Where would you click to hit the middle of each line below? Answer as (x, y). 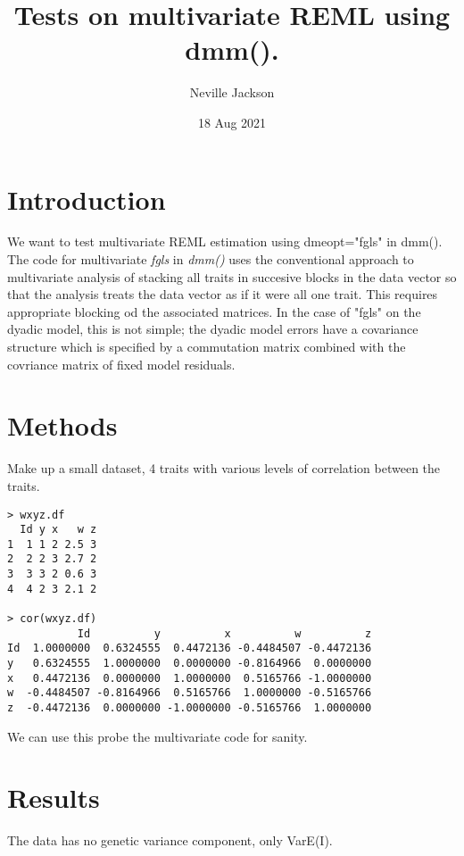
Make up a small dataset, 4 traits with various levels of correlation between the (224, 468)
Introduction (87, 199)
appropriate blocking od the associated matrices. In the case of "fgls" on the (214, 311)
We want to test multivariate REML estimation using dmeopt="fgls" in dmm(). (225, 241)
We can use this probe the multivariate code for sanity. (157, 736)
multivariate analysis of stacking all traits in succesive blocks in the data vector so (232, 276)
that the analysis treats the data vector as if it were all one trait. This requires (223, 294)
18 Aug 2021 (232, 122)
